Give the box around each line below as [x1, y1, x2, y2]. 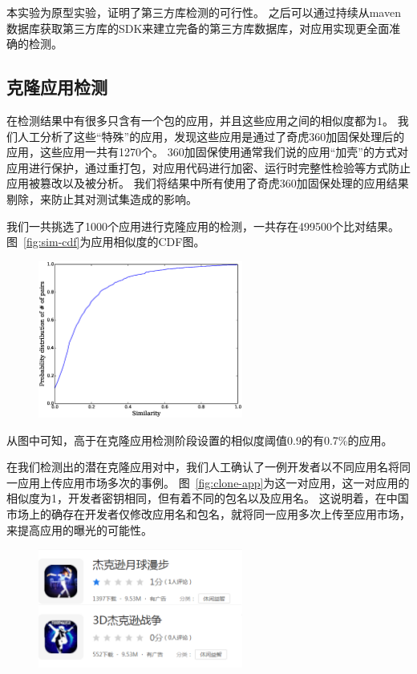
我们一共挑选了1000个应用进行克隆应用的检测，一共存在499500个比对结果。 [6, 217, 399, 234]
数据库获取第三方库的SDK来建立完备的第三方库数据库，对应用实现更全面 [6, 19, 390, 36]
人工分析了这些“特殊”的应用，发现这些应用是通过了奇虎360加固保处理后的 [17, 127, 405, 144]
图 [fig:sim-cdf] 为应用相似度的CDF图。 [6, 233, 205, 250]
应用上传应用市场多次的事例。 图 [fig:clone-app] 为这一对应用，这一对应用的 [17, 474, 410, 490]
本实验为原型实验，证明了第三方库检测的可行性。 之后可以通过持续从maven [6, 4, 401, 20]
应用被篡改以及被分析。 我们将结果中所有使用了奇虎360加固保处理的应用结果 [6, 175, 409, 192]
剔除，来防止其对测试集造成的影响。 [6, 190, 197, 207]
